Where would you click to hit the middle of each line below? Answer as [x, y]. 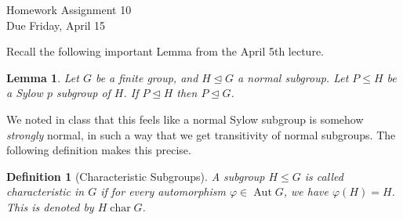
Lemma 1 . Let [43, 77]
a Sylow [25, 93]
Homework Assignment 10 [69, 9]
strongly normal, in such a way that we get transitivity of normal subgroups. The [201, 134]
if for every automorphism [163, 191]
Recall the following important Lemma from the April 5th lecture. [165, 51]
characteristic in [45, 191]
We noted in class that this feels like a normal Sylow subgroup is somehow [185, 119]
